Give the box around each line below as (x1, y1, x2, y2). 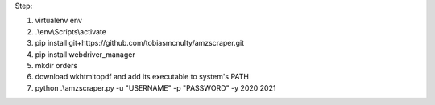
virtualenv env (35, 16, 82, 26)
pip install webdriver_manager (35, 49, 136, 59)
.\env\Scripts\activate (35, 26, 106, 36)
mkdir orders (35, 60, 78, 70)
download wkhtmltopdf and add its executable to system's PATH (35, 72, 250, 82)
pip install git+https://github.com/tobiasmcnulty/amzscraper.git (35, 38, 245, 48)
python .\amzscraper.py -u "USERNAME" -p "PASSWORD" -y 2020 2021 (35, 83, 276, 92)
